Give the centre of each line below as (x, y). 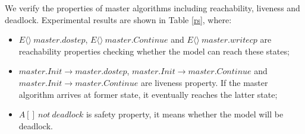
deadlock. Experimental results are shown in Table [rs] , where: (118, 19)
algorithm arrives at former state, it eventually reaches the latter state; (148, 94)
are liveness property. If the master (204, 82)
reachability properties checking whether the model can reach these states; (154, 51)
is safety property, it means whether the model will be (185, 114)
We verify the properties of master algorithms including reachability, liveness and (152, 8)
